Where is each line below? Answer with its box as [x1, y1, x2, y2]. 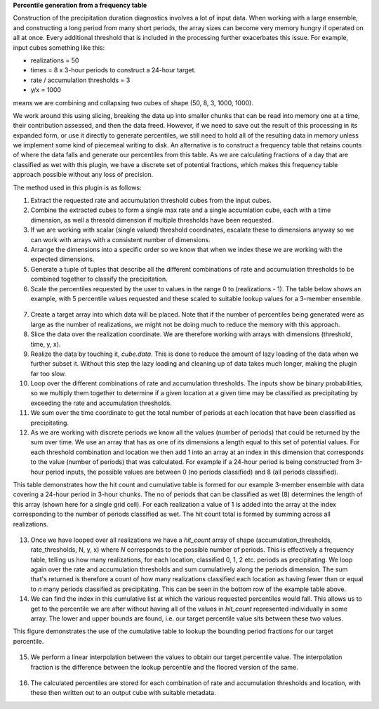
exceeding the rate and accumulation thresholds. [30, 399, 172, 407]
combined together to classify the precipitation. [30, 274, 168, 284]
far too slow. [30, 369, 67, 378]
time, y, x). [30, 340, 61, 348]
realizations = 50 [30, 56, 79, 65]
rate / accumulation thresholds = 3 [30, 76, 131, 84]
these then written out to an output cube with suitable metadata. [30, 689, 217, 697]
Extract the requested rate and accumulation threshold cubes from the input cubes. [30, 197, 272, 205]
